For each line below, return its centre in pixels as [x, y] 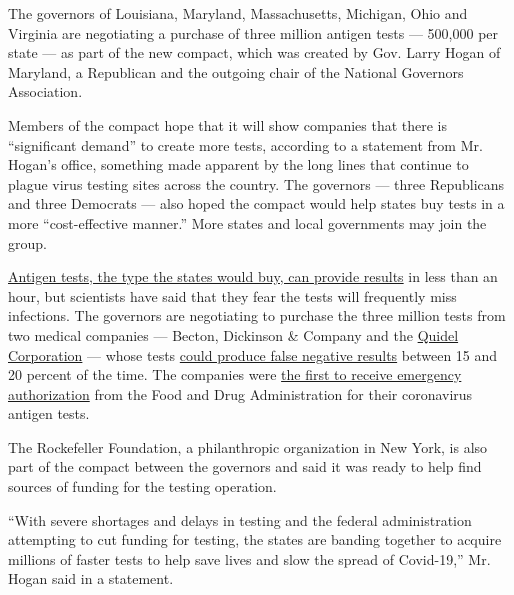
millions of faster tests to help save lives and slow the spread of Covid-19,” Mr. [249, 558]
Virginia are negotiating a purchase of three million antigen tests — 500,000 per [253, 32]
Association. [45, 91]
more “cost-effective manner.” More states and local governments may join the [247, 222]
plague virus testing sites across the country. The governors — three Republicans [256, 183]
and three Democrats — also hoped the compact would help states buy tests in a [256, 203]
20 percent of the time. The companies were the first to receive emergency [235, 374]
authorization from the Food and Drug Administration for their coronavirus [240, 393]
